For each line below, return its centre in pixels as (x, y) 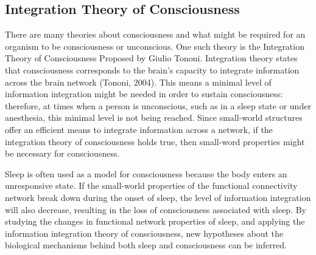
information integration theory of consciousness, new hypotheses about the (144, 233)
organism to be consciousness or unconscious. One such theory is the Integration (155, 46)
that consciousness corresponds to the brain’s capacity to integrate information (152, 70)
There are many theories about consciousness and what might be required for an (155, 34)
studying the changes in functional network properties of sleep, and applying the (155, 221)
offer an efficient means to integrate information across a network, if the (139, 129)
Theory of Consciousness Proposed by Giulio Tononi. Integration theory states (151, 58)
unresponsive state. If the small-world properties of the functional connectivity (151, 185)
